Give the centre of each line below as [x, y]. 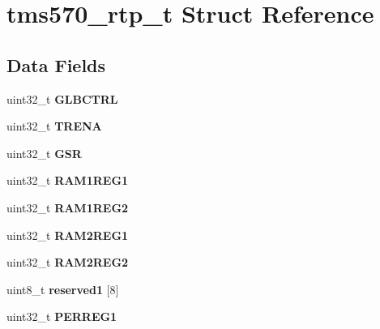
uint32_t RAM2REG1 [68, 235]
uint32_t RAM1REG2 [68, 207]
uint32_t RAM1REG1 [68, 180]
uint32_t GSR [44, 153]
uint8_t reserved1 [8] [63, 289]
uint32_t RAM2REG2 [68, 262]
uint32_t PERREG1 [62, 316]
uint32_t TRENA [54, 126]
